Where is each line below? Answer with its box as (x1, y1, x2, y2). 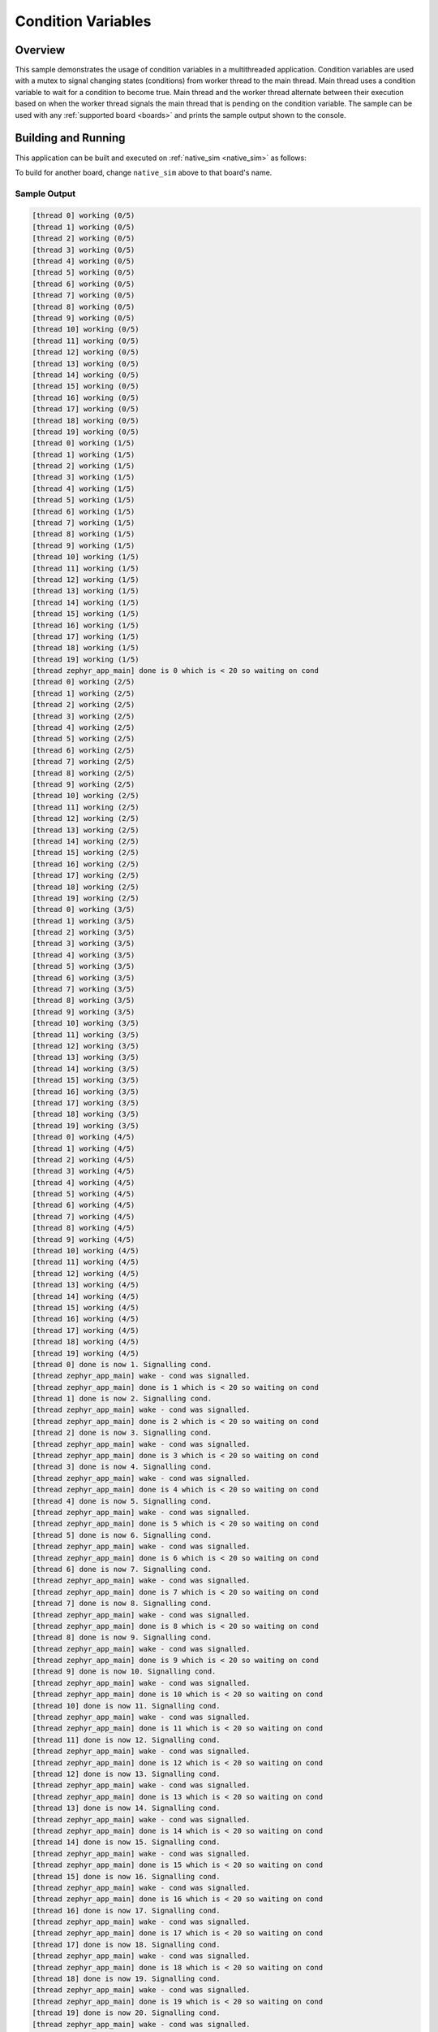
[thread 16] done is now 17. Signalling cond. (32, 1906, 221, 1915)
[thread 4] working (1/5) (32, 484, 135, 493)
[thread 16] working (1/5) (32, 620, 140, 630)
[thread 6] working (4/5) (32, 1201, 135, 1210)
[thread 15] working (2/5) (32, 848, 140, 858)
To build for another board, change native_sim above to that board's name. (15, 167, 273, 177)
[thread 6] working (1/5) (32, 506, 135, 516)
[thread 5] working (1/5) (32, 496, 135, 505)
